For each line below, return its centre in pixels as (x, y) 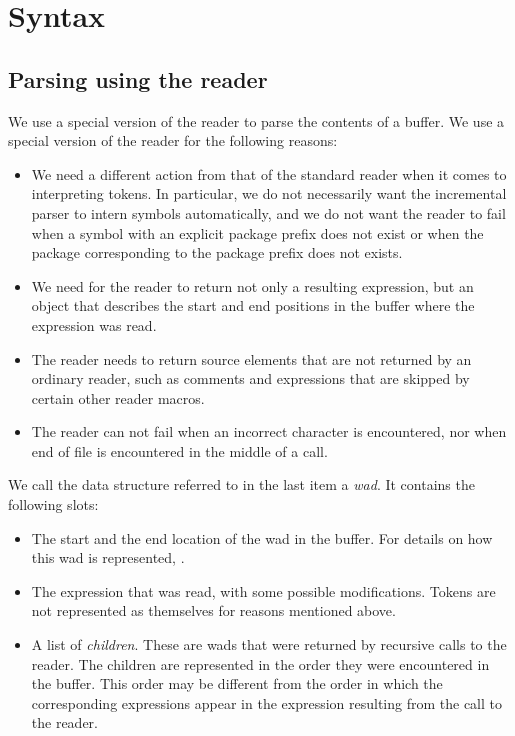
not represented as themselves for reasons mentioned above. (213, 610)
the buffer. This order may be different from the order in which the (237, 683)
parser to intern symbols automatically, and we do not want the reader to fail (268, 212)
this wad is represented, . (108, 557)
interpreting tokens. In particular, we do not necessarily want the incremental (269, 193)
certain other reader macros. (118, 397)
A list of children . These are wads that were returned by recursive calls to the (269, 644)
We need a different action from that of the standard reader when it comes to (269, 173)
